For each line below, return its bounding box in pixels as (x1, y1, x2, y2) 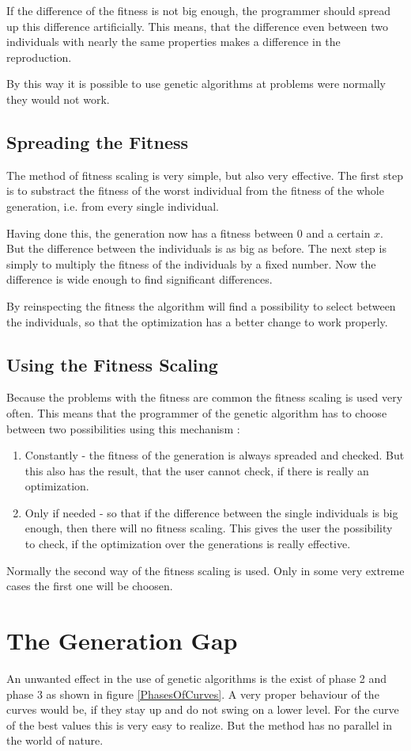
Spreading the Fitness (6, 129, 189, 154)
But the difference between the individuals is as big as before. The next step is (6, 240, 386, 257)
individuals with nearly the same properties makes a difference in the (6, 33, 341, 50)
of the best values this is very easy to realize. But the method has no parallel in (6, 716, 393, 733)
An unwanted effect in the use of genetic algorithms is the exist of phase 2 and (6, 669, 387, 686)
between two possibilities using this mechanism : (6, 420, 240, 436)
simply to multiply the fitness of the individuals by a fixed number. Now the (6, 255, 376, 272)
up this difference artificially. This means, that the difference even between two (6, 17, 388, 34)
